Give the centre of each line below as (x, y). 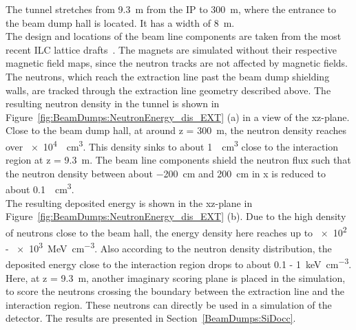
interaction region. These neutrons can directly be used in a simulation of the (169, 304)
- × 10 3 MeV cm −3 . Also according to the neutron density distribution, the (169, 247)
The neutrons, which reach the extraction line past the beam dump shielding (168, 76)
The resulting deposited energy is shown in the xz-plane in (129, 202)
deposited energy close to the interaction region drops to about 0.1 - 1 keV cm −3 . (179, 263)
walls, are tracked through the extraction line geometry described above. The (168, 90)
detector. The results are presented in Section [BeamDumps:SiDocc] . (151, 318)
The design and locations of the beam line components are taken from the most (174, 36)
